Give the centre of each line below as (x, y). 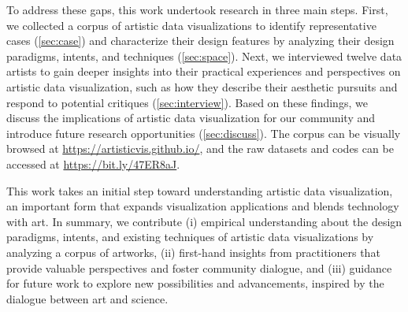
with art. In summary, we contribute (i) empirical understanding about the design (204, 221)
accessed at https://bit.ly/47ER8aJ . (93, 163)
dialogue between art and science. (87, 298)
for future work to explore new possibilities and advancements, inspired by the (195, 283)
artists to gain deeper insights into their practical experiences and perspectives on (204, 71)
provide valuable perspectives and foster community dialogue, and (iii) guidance (199, 267)
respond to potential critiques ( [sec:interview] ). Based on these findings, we (187, 102)
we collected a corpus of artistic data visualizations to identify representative (191, 25)
